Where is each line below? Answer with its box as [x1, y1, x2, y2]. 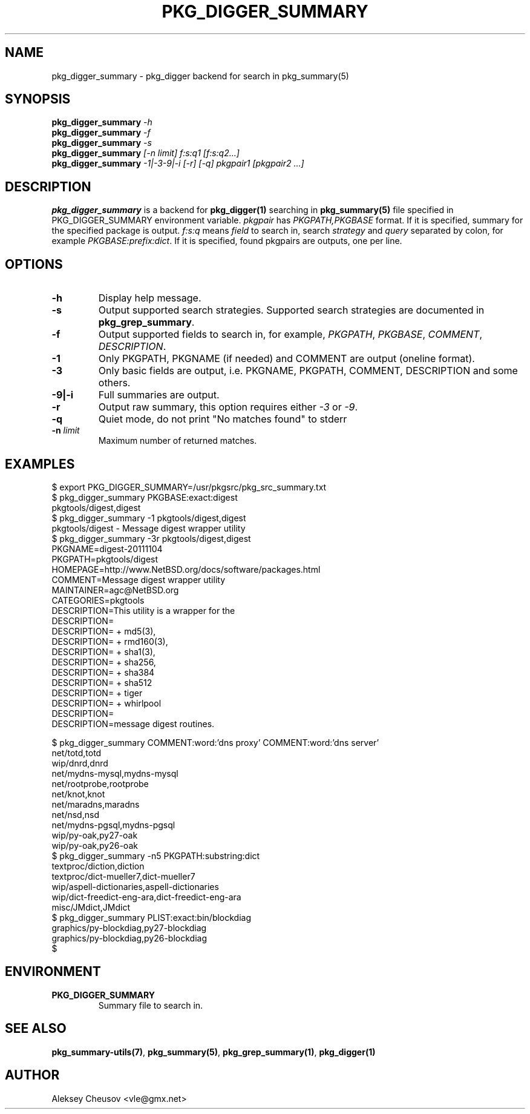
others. [98, 377, 131, 389]
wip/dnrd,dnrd [51, 757, 108, 768]
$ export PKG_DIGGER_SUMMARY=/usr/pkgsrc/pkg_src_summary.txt [51, 481, 327, 492]
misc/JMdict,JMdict [51, 901, 130, 912]
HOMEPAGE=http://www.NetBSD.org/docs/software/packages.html [51, 564, 321, 575]
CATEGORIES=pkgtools [51, 595, 145, 605]
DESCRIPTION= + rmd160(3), [51, 636, 168, 647]
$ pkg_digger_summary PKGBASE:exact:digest [51, 492, 238, 503]
